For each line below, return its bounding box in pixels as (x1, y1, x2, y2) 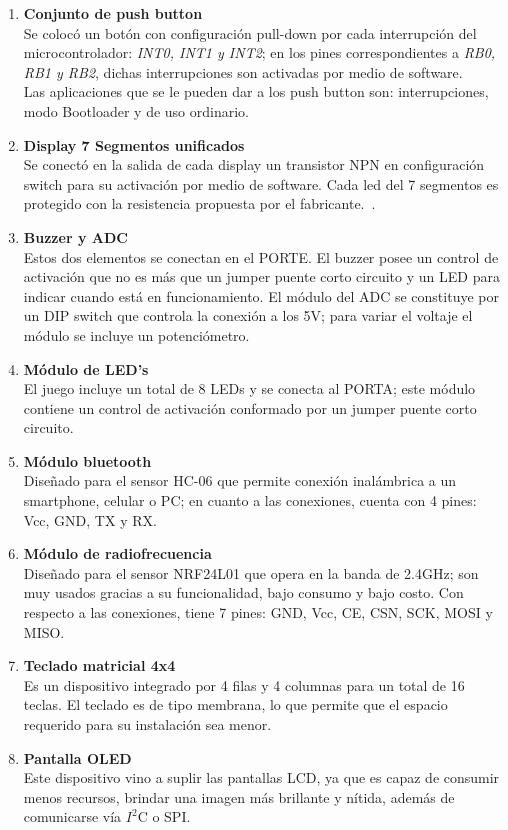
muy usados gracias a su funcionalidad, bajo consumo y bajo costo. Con (23, 582, 464, 603)
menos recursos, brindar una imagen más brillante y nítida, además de (23, 786, 455, 807)
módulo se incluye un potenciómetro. (23, 324, 250, 345)
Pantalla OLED (23, 747, 132, 768)
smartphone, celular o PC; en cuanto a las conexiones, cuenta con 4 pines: (23, 490, 477, 511)
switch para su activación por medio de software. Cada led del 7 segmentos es (23, 173, 499, 194)
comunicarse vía (23, 806, 122, 827)
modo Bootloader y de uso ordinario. (23, 100, 249, 121)
